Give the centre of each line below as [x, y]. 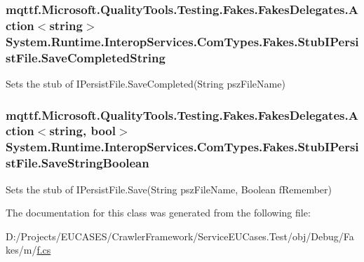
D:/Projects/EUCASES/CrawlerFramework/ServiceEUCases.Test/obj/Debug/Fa [180, 236]
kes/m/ [21, 250]
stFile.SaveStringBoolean [77, 163]
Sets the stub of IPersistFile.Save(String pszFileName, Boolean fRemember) [169, 189]
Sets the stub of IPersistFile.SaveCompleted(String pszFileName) [146, 83]
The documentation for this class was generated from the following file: [158, 213]
